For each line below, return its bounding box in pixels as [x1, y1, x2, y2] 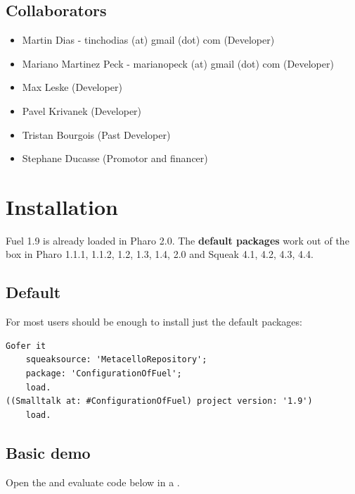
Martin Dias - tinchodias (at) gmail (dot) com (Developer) [22, 32, 275, 47]
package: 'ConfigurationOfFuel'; [25, 369, 182, 379]
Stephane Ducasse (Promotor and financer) [22, 151, 208, 166]
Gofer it [6, 340, 46, 351]
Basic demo [6, 441, 91, 463]
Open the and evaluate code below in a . [6, 474, 180, 489]
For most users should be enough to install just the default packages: [6, 314, 302, 329]
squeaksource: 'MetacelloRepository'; [25, 354, 207, 365]
